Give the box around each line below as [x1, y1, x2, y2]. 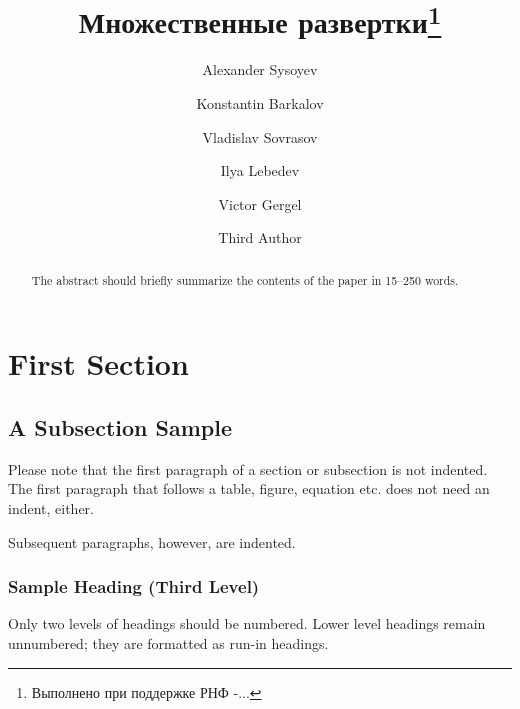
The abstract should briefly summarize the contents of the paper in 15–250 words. [31, 271, 459, 288]
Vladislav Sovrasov [202, 126, 318, 147]
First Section [8, 343, 189, 384]
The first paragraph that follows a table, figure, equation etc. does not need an [8, 478, 490, 499]
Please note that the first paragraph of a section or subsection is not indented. [8, 458, 488, 479]
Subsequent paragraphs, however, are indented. [8, 531, 296, 552]
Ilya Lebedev [220, 160, 300, 181]
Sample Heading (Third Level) [8, 574, 260, 599]
